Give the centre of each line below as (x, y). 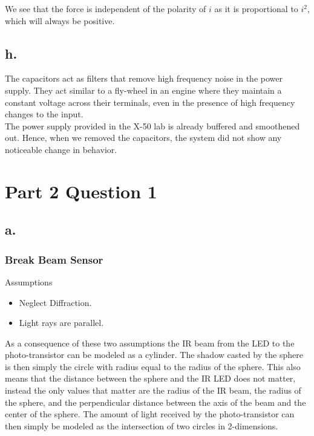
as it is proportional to (256, 8)
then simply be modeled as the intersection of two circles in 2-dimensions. (142, 425)
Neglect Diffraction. (55, 302)
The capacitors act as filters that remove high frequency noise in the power (144, 78)
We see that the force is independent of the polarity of (106, 8)
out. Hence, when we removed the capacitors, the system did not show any (143, 138)
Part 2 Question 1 (81, 191)
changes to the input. (44, 114)
